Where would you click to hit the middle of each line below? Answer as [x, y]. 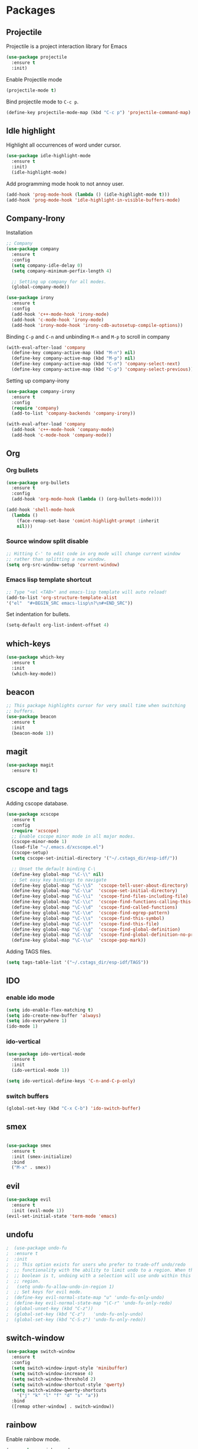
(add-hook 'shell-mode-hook [41, 510]
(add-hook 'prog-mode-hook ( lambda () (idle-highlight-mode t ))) [88, 195]
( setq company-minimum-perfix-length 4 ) [62, 271]
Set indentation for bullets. [38, 614]
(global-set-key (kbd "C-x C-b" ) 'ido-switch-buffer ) [74, 1108]
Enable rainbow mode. [33, 1439]
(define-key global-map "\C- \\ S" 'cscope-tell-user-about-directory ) [100, 885]
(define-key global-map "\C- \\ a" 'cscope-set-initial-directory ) [95, 891]
